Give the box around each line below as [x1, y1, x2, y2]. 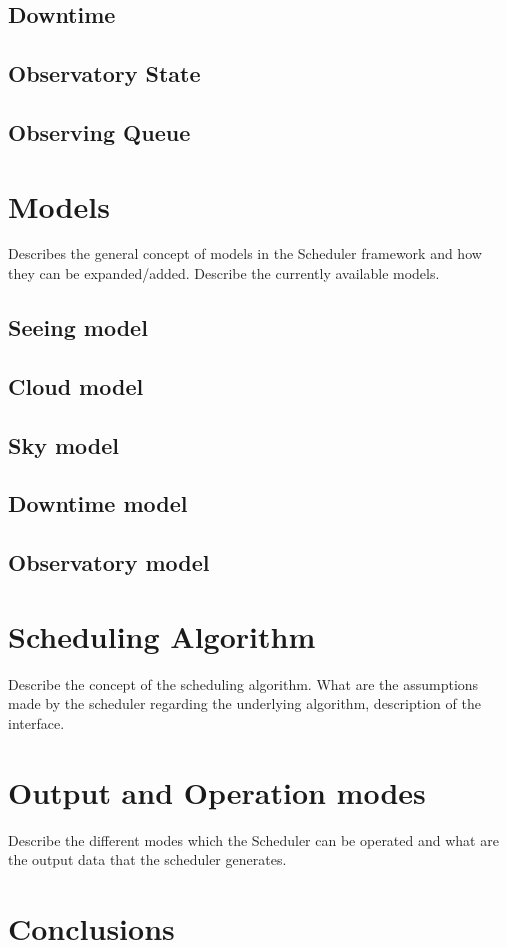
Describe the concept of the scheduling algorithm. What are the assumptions [8, 673, 479, 694]
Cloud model [8, 370, 144, 401]
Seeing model [8, 312, 148, 343]
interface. [8, 712, 65, 733]
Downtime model [8, 488, 188, 519]
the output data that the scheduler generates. [8, 849, 287, 870]
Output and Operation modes [8, 771, 426, 812]
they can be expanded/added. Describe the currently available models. [8, 263, 440, 284]
